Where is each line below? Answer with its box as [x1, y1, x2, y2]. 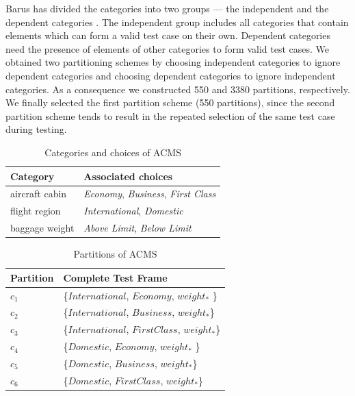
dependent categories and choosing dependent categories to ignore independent [5, 68, 336, 82]
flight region [10, 203, 61, 218]
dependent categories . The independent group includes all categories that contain [5, 14, 349, 29]
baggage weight [10, 221, 75, 235]
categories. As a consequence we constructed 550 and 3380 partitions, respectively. [5, 82, 350, 96]
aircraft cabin [10, 186, 67, 201]
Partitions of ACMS [73, 247, 157, 261]
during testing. [5, 122, 67, 136]
